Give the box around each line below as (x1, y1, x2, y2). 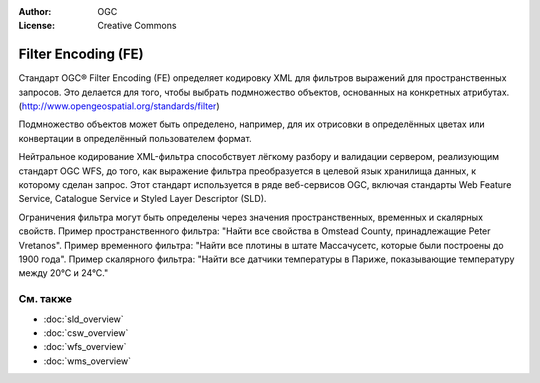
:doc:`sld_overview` (43, 313, 124, 325)
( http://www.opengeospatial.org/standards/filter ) (18, 100, 220, 112)
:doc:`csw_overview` (43, 326, 129, 339)
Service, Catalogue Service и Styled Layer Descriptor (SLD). (18, 193, 267, 205)
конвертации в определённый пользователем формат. (18, 132, 252, 144)
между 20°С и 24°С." (18, 267, 109, 279)
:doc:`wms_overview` (43, 355, 132, 367)
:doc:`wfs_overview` (43, 341, 127, 353)
